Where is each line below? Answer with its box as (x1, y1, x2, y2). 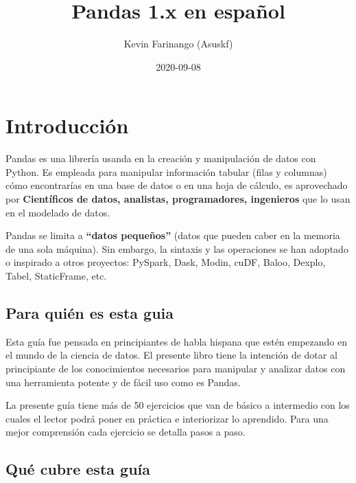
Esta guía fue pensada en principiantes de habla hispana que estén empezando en (5, 334, 348, 348)
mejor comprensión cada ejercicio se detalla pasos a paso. (5, 425, 246, 439)
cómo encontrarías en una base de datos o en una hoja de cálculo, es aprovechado (5, 178, 348, 192)
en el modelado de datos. (5, 205, 110, 219)
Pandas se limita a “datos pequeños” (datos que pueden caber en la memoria (5, 228, 340, 243)
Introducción (5, 111, 129, 139)
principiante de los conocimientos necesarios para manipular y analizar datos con (5, 361, 346, 375)
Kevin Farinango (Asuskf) (123, 36, 233, 51)
